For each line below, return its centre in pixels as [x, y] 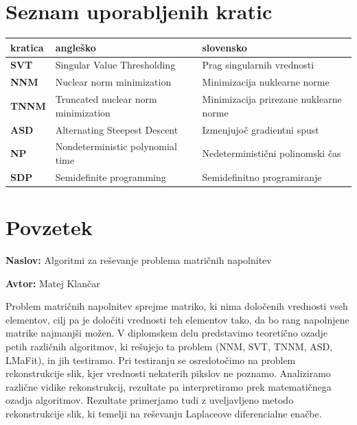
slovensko [224, 47]
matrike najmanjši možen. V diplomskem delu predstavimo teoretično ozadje [166, 333]
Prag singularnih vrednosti [258, 65]
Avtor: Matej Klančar [53, 283]
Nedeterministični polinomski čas [272, 153]
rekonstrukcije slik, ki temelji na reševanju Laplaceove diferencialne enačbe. [164, 414]
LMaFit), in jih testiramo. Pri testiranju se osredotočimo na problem [151, 360]
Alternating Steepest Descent [117, 129]
